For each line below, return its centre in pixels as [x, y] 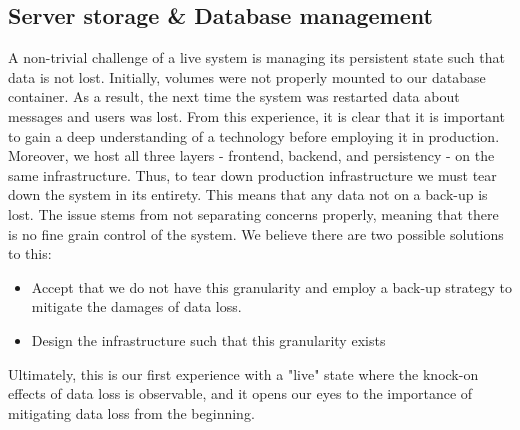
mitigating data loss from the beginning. [131, 412]
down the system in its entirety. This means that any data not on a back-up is [248, 194]
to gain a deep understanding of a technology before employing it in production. [254, 135]
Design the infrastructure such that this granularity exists [208, 339]
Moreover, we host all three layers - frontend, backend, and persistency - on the [251, 155]
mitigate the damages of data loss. [136, 306]
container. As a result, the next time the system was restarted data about [234, 96]
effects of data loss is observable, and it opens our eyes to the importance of [240, 393]
